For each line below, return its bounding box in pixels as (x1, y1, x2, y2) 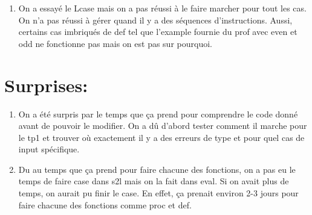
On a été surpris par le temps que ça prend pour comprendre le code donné (18, 107, 298, 120)
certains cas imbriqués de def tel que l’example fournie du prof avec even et (18, 25, 297, 38)
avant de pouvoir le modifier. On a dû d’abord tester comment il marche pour (18, 119, 307, 132)
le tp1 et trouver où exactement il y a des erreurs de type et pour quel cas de (18, 131, 305, 143)
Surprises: (4, 72, 88, 97)
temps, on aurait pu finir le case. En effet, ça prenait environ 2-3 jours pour (18, 187, 299, 199)
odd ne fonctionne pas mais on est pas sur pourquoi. (18, 37, 212, 49)
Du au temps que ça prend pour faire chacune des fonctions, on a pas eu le (18, 163, 296, 175)
